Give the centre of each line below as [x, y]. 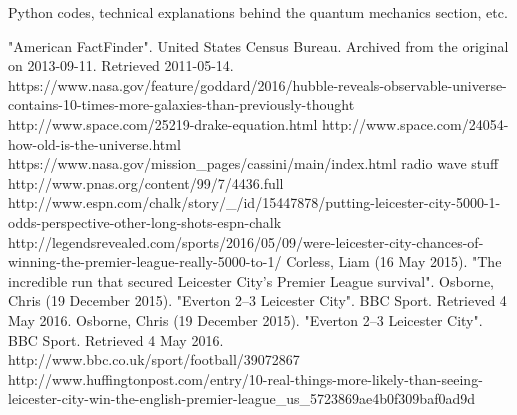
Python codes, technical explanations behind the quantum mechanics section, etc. [258, 12]
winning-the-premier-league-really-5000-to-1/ [145, 261]
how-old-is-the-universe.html [94, 143]
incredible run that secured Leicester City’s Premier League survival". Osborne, [251, 280]
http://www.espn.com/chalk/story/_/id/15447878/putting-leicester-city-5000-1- [254, 202]
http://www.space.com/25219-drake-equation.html [163, 123]
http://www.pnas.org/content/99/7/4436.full [146, 182]
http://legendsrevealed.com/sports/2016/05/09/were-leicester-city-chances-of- [246, 241]
